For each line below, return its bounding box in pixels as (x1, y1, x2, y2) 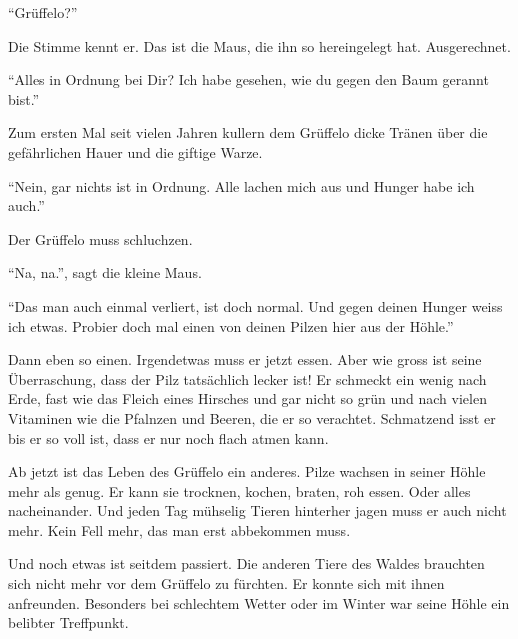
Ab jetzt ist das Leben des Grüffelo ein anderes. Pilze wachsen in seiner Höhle (8, 461, 486, 482)
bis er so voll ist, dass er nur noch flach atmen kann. (8, 427, 329, 448)
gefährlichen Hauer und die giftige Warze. (8, 141, 263, 162)
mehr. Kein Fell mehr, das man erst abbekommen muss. (8, 519, 351, 540)
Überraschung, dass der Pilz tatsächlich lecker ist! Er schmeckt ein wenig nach (8, 368, 487, 389)
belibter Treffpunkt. (8, 612, 129, 633)
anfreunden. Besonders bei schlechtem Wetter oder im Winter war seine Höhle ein (8, 592, 510, 613)
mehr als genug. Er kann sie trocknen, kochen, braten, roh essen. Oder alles (8, 480, 471, 501)
